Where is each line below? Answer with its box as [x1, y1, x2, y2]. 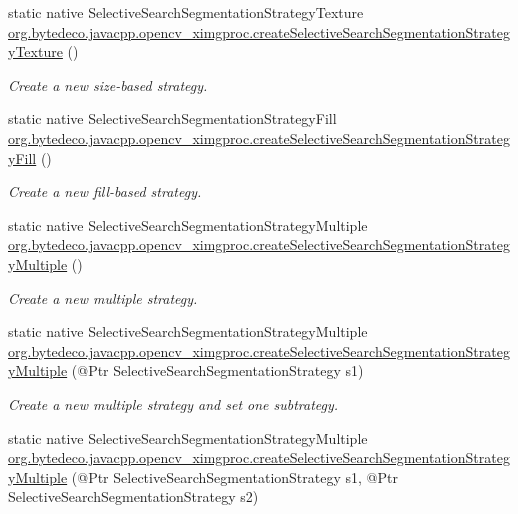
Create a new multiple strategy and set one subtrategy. [8, 393, 339, 414]
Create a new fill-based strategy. [8, 181, 202, 202]
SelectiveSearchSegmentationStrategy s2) [8, 486, 259, 507]
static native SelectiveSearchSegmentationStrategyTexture [8, 2, 364, 22]
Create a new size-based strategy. [8, 74, 208, 95]
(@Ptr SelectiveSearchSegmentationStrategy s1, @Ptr [71, 466, 398, 487]
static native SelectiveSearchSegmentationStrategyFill [8, 108, 337, 129]
